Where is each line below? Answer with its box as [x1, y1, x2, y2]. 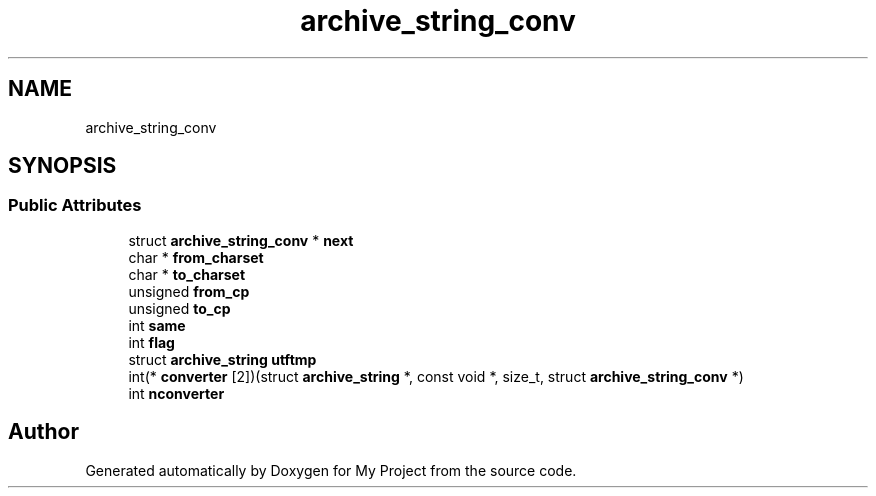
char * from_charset [128, 248, 264, 266]
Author [8, 419, 79, 445]
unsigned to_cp [128, 299, 231, 317]
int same [128, 316, 186, 334]
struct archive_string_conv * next [128, 231, 354, 249]
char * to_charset [128, 265, 246, 283]
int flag [128, 333, 175, 351]
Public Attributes [8, 195, 142, 216]
